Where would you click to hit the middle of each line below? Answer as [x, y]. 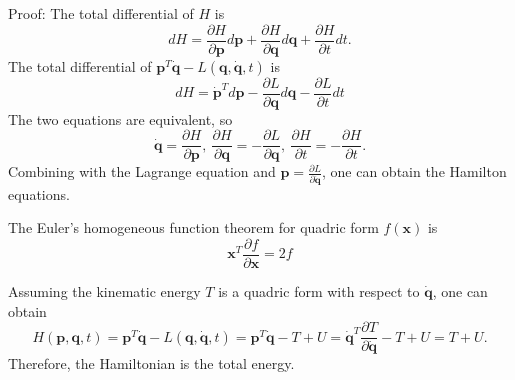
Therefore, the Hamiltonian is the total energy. [151, 363]
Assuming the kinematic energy [104, 290]
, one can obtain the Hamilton [414, 171]
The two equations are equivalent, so [120, 118]
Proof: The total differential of [101, 13]
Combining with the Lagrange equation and [142, 171]
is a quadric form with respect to [319, 290]
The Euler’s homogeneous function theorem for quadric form [193, 227]
